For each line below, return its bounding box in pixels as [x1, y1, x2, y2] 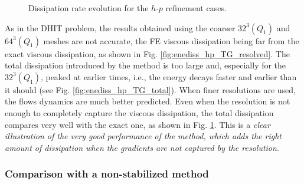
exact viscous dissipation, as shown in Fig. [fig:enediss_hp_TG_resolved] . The [5, 47, 290, 60]
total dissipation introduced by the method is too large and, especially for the [5, 59, 286, 71]
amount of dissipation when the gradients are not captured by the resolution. [5, 141, 280, 153]
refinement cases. [165, 2, 227, 14]
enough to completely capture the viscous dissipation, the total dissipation [5, 106, 274, 119]
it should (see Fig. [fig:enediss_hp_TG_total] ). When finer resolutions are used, [5, 83, 296, 96]
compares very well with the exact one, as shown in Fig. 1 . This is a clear [5, 118, 270, 130]
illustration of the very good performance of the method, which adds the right [5, 130, 282, 142]
